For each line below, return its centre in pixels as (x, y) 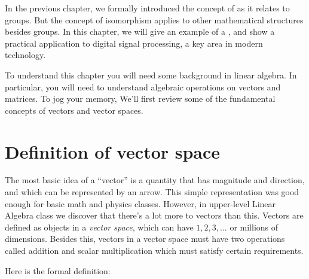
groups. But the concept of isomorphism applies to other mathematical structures (154, 19)
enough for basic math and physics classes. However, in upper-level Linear (140, 203)
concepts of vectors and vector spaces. (74, 110)
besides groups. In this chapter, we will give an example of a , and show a (140, 31)
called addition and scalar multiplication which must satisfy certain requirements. (154, 251)
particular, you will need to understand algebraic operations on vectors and (143, 87)
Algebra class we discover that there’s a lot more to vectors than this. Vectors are (154, 215)
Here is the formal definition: (58, 270)
